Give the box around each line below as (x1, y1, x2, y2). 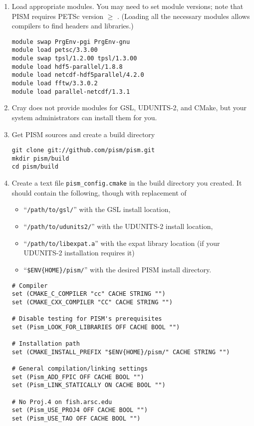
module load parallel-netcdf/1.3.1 (11, 88, 130, 95)
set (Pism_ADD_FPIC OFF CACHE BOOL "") (11, 373, 144, 381)
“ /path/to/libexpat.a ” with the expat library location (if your (23, 237, 220, 248)
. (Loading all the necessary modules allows (117, 10, 250, 21)
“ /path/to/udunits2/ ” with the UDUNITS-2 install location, (23, 221, 213, 231)
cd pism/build (11, 163, 58, 171)
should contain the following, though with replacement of (11, 187, 187, 198)
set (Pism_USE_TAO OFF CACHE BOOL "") (11, 415, 141, 423)
